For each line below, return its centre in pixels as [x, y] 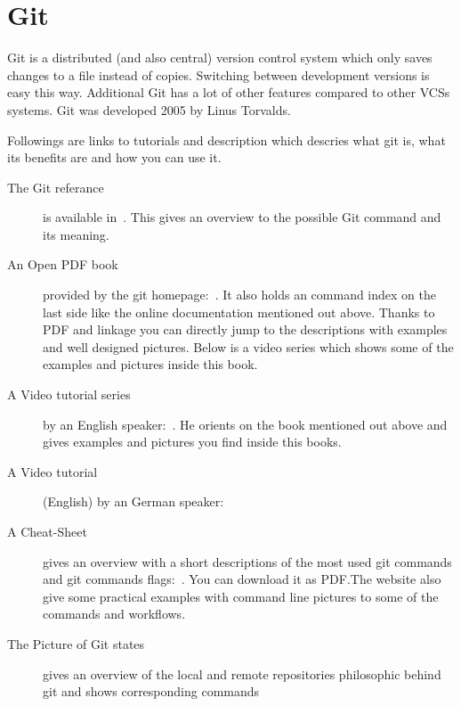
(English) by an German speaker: [133, 501]
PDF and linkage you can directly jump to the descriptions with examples [245, 329]
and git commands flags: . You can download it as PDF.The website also [242, 579]
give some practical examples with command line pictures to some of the [241, 596]
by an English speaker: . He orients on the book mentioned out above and [245, 424]
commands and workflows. [114, 614]
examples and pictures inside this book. [150, 364]
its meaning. [76, 234]
